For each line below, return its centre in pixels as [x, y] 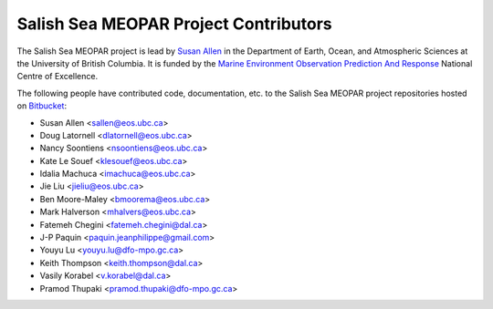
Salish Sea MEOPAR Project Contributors [174, 24]
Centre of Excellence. [58, 77]
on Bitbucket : [42, 106]
